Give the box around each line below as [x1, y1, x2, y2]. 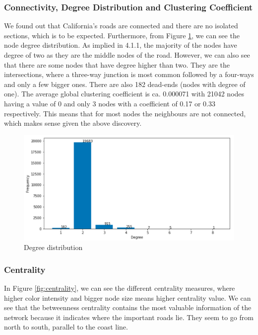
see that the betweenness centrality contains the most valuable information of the [4, 302, 252, 313]
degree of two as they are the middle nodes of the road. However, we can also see [4, 50, 250, 60]
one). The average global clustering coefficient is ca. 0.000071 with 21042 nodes [4, 88, 245, 99]
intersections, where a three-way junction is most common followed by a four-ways [4, 69, 254, 80]
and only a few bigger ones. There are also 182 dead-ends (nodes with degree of [4, 79, 246, 89]
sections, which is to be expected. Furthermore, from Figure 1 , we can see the [4, 30, 240, 40]
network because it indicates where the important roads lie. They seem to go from [4, 312, 254, 322]
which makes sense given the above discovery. [4, 118, 142, 128]
